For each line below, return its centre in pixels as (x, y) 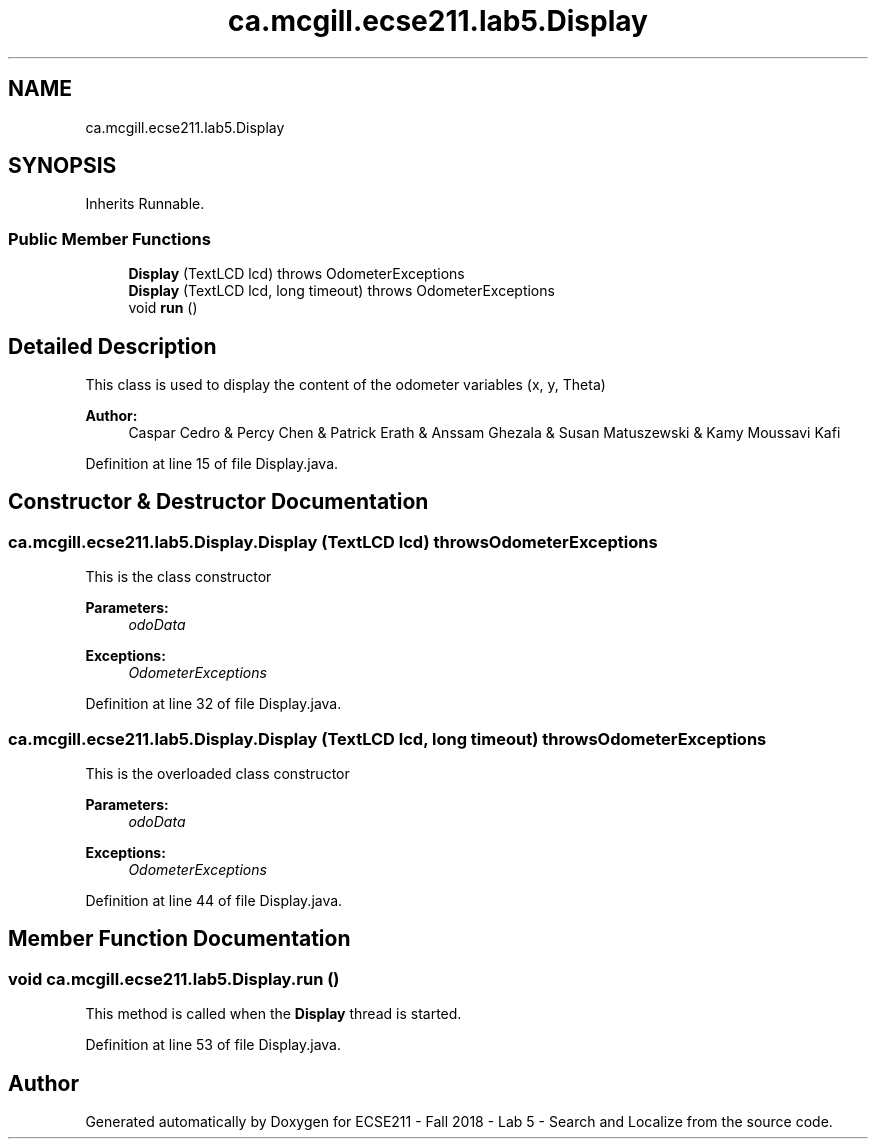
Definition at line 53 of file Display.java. (213, 1045)
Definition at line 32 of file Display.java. (213, 704)
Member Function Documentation (179, 939)
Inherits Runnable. (145, 204)
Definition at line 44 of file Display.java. (214, 900)
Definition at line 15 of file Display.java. (212, 464)
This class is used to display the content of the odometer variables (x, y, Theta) (345, 385)
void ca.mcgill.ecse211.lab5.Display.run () (174, 978)
